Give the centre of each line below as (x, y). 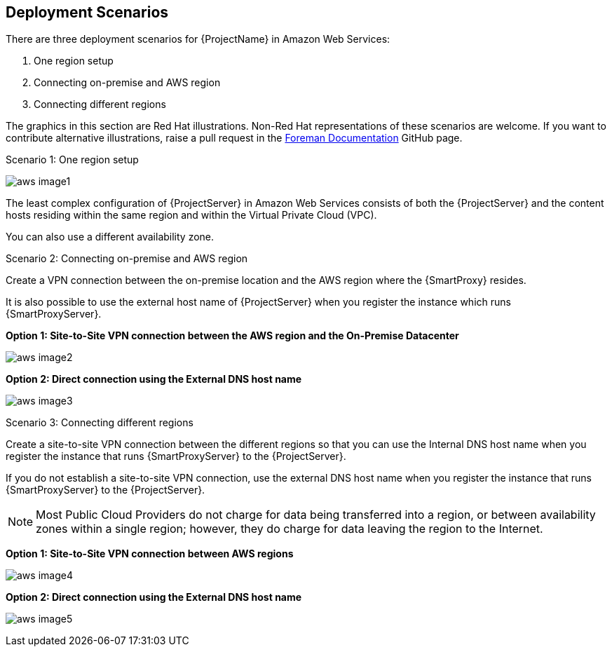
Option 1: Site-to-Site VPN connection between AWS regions (150, 554)
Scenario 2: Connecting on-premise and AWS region (127, 259)
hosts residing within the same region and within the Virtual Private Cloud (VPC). (191, 215)
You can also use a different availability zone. (110, 237)
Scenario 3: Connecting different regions (100, 423)
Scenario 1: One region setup (72, 160)
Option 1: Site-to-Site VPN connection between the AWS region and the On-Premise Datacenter (232, 336)
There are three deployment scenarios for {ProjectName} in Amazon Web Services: (198, 39)
